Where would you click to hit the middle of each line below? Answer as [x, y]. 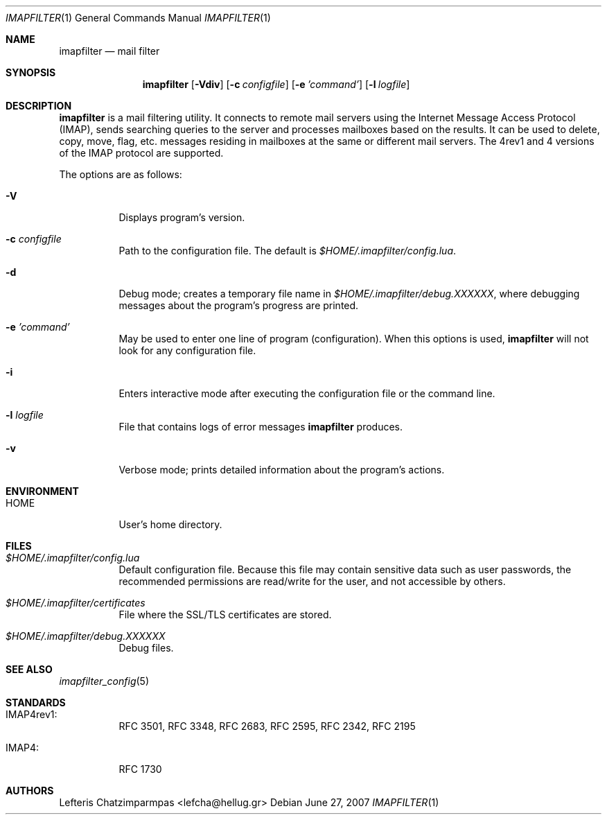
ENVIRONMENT [42, 491]
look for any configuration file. [187, 350]
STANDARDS [36, 703]
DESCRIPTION [39, 106]
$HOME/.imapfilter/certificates [76, 603]
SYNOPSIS [31, 72]
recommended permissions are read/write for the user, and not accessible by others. [312, 581]
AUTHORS [30, 791]
